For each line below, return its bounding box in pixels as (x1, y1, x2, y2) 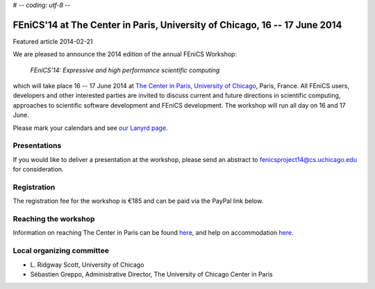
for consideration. (12, 165, 64, 174)
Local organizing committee (12, 246, 109, 256)
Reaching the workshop (12, 214, 95, 224)
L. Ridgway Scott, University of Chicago (30, 261, 144, 269)
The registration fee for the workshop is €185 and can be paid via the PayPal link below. (12, 197, 264, 205)
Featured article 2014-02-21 (12, 37, 93, 45)
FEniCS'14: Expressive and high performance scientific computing (30, 66, 220, 74)
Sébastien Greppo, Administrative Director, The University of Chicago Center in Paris (30, 270, 274, 278)
